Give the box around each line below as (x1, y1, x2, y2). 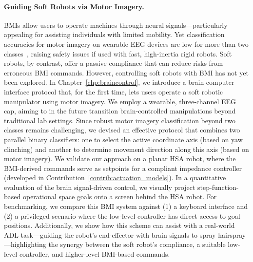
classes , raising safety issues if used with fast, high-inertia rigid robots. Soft (4, 48, 232, 58)
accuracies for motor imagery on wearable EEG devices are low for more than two (4, 38, 249, 49)
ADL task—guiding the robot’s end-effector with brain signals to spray (4, 229, 216, 240)
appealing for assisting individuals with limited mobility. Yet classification (4, 29, 225, 39)
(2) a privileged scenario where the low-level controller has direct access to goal (4, 210, 240, 221)
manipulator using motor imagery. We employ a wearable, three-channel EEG (4, 96, 236, 106)
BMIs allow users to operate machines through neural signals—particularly (4, 19, 228, 30)
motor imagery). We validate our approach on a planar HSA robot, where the (4, 153, 236, 164)
